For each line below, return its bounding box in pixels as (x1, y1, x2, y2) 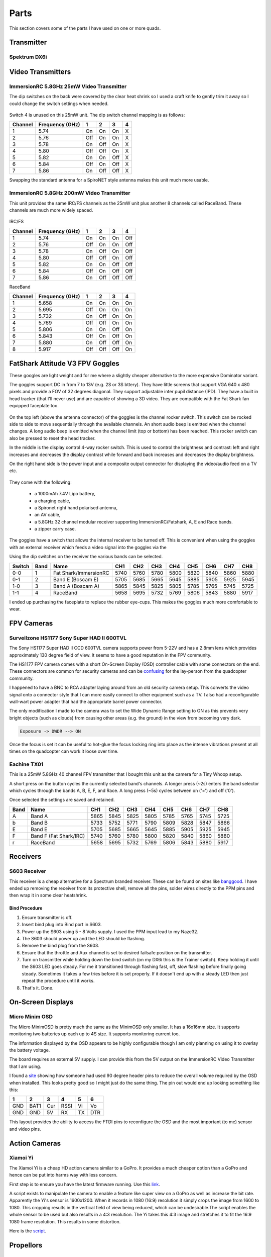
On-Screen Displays (9, 998, 74, 1007)
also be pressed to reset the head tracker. (9, 435, 96, 441)
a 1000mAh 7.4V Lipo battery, (34, 491, 95, 497)
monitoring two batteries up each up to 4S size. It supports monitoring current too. (9, 1031, 180, 1037)
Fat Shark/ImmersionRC (53, 569, 110, 576)
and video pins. (9, 1126, 41, 1132)
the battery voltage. (9, 1047, 50, 1053)
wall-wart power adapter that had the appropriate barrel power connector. (9, 698, 163, 704)
